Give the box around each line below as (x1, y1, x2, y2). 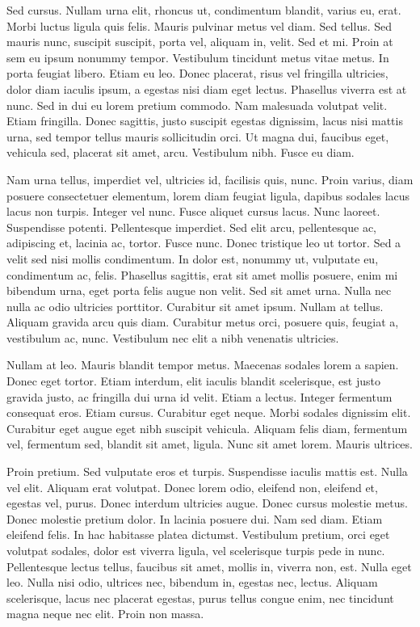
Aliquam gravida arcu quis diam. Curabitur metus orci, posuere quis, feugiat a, (6, 313, 399, 330)
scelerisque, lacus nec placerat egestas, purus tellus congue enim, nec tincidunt (6, 589, 394, 606)
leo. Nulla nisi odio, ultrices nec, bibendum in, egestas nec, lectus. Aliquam (6, 574, 378, 591)
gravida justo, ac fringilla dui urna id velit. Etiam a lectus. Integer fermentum (6, 388, 393, 405)
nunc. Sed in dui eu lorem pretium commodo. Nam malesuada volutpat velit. (6, 96, 388, 113)
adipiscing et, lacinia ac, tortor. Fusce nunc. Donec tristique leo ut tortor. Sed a (6, 234, 401, 251)
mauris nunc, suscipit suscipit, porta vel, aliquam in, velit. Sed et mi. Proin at (6, 33, 393, 50)
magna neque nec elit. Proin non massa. (6, 605, 204, 622)
